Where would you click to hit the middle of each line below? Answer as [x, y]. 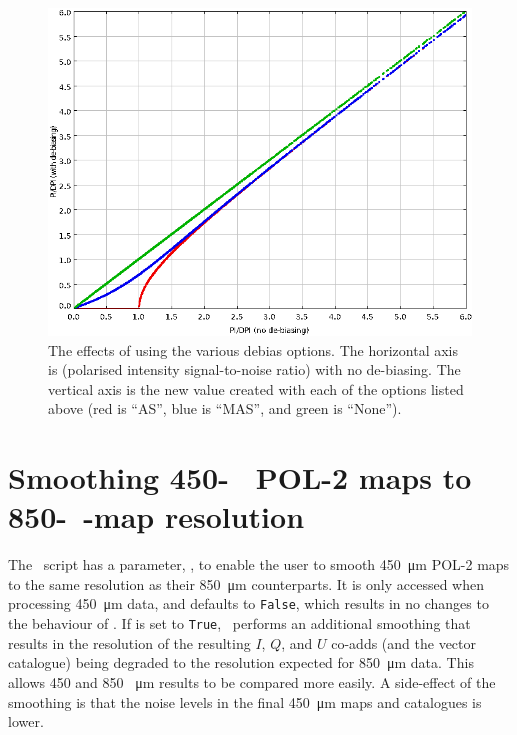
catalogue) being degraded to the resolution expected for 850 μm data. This [241, 662]
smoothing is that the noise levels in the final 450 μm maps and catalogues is [245, 701]
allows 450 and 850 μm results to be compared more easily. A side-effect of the [252, 681]
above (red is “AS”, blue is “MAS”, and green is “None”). [225, 408]
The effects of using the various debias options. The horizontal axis [253, 349]
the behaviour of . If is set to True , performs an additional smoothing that [239, 623]
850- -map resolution [156, 516]
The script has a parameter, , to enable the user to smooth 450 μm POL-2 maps [259, 564]
